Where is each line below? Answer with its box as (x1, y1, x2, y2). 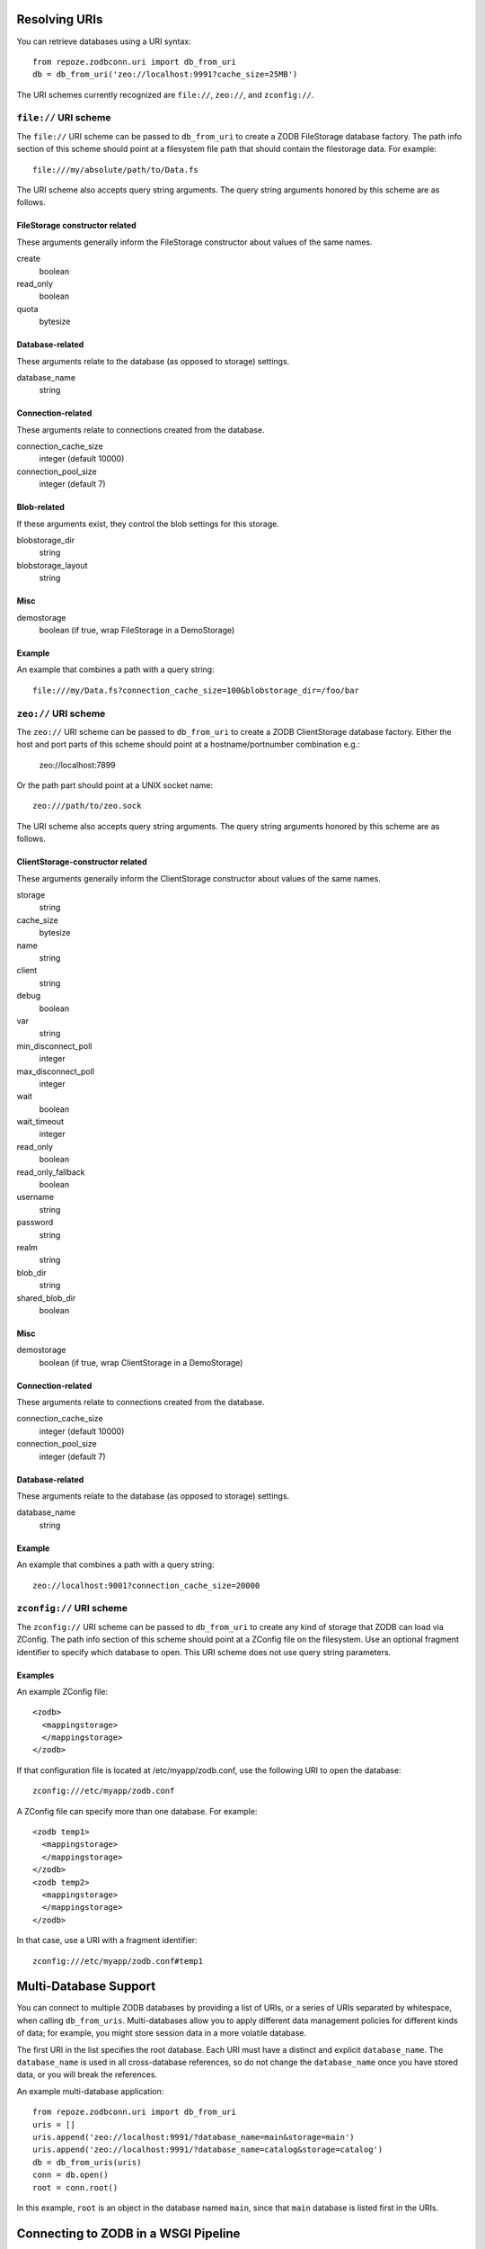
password (16, 1217, 54, 1228)
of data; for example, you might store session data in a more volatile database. (16, 2028, 307, 2038)
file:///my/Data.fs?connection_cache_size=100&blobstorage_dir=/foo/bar (32, 685, 359, 695)
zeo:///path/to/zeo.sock (32, 801, 142, 811)
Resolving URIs (16, 12, 103, 27)
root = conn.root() (32, 2182, 119, 2192)
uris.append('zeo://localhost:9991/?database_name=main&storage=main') (32, 2132, 355, 2142)
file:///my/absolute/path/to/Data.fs (32, 165, 199, 175)
